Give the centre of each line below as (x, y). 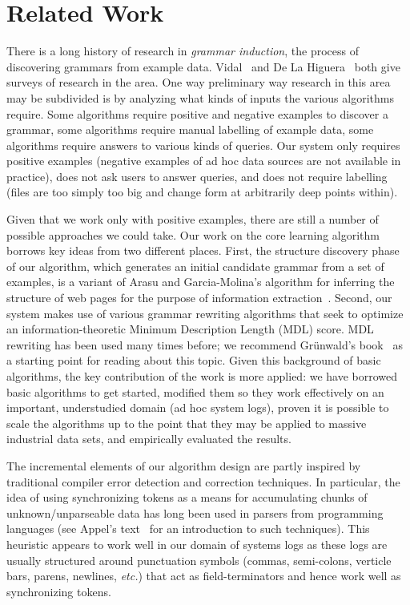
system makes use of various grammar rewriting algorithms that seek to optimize (205, 313)
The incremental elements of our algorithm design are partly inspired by (184, 465)
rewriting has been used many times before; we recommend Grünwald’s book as (205, 344)
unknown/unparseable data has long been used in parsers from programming (195, 512)
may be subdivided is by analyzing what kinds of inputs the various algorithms (200, 97)
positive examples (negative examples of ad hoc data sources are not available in (204, 161)
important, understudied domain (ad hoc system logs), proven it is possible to (198, 407)
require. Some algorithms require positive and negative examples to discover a (197, 113)
